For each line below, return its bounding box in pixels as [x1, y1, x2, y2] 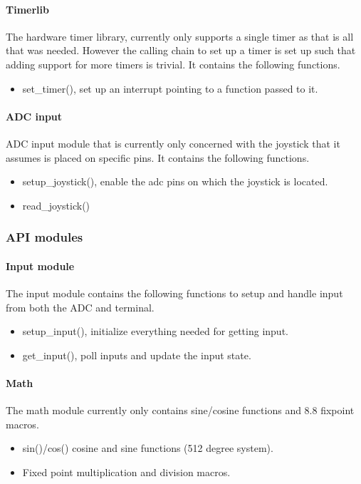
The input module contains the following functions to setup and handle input [6, 285, 343, 300]
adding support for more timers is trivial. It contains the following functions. [6, 56, 340, 71]
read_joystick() [22, 197, 90, 212]
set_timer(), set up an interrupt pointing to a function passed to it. [22, 81, 318, 96]
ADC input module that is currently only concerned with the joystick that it [6, 135, 340, 150]
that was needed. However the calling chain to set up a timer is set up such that [6, 43, 356, 58]
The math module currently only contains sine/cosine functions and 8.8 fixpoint [6, 403, 355, 418]
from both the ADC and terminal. [6, 299, 155, 314]
